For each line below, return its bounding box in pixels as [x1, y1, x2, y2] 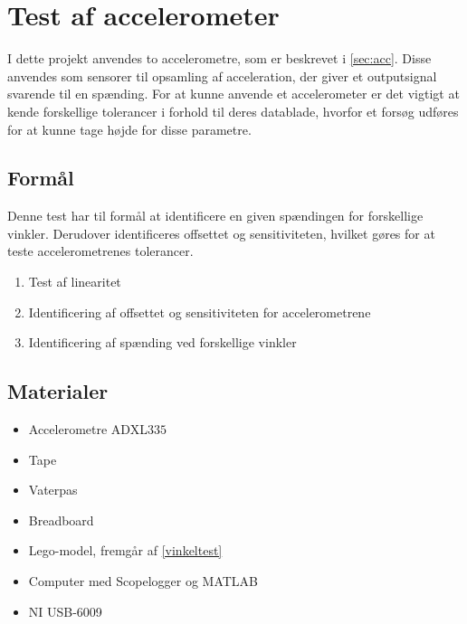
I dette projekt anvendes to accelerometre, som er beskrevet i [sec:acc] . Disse [7, 49, 432, 68]
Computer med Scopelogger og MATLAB [28, 572, 259, 591]
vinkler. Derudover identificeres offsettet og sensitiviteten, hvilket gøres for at [7, 223, 435, 242]
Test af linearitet [28, 272, 121, 291]
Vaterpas [28, 480, 78, 499]
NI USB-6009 [28, 601, 102, 620]
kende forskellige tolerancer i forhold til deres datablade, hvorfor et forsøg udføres [7, 101, 459, 120]
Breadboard [28, 510, 94, 529]
